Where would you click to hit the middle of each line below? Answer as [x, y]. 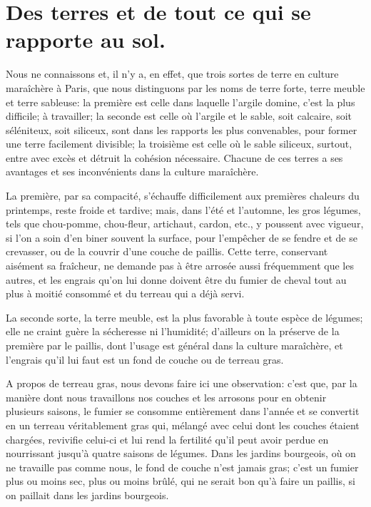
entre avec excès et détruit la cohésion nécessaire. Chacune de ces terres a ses [174, 157]
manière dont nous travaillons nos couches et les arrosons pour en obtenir [166, 397]
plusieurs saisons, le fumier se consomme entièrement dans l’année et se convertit [183, 411]
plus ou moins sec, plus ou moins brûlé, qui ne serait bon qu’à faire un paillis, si [181, 481]
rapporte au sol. [86, 40]
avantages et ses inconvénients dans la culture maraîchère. [132, 171]
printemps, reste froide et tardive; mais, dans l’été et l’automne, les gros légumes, [183, 209]
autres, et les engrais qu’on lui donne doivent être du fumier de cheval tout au [176, 279]
